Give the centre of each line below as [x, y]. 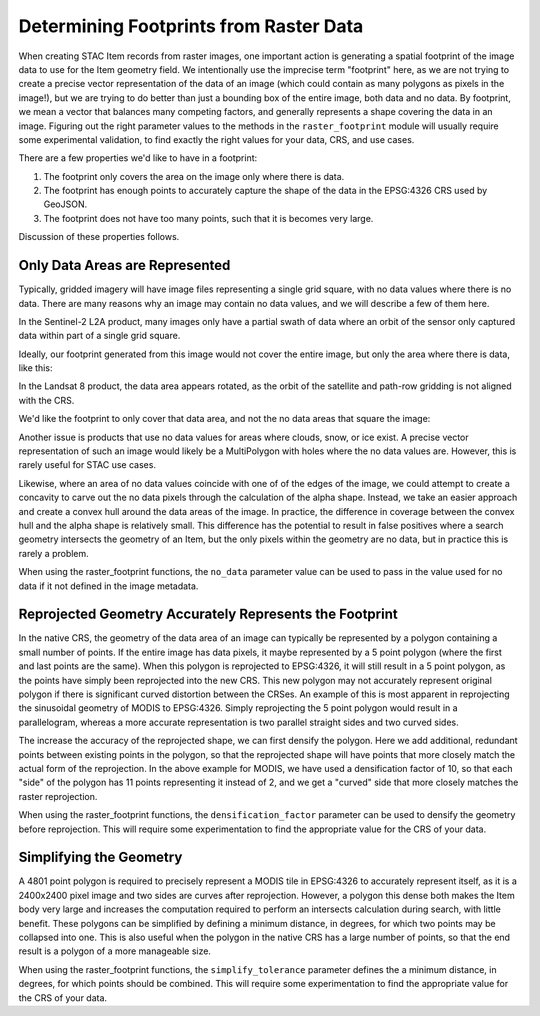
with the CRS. [46, 400]
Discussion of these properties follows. [99, 237]
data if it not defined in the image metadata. [108, 586]
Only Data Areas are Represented [124, 265]
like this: [35, 368]
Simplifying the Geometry [100, 857]
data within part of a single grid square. [99, 336]
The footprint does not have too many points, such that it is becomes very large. [208, 218]
